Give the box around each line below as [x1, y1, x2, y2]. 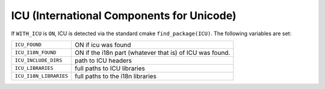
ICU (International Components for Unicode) [11, 9, 237, 22]
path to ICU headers [75, 56, 132, 65]
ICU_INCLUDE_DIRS [14, 57, 63, 64]
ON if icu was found [75, 41, 131, 49]
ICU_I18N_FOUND [14, 50, 57, 56]
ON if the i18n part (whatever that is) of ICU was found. [75, 48, 231, 57]
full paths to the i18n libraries [75, 72, 156, 80]
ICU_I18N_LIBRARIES [14, 73, 69, 79]
